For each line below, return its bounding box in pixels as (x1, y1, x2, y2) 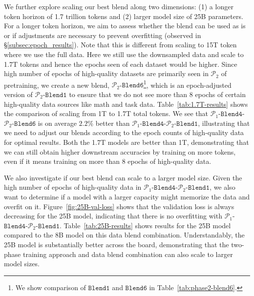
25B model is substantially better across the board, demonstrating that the (4, 239, 229, 249)
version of (4, 89, 33, 99)
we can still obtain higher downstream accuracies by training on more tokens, (4, 146, 236, 157)
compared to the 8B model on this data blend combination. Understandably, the (4, 230, 245, 240)
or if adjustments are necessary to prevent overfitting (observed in (4, 30, 201, 40)
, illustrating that (198, 118, 250, 128)
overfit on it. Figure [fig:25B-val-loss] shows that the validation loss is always (4, 201, 234, 211)
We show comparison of (15, 282, 86, 292)
